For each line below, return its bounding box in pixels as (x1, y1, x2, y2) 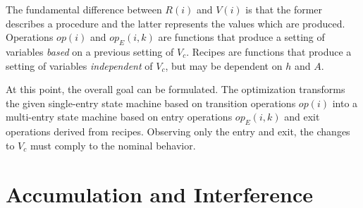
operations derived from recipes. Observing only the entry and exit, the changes (6, 124, 350, 139)
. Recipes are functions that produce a (186, 44, 352, 59)
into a (332, 95, 358, 110)
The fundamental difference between (6, 2, 162, 16)
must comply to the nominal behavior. (30, 137, 196, 152)
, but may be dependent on (165, 58, 283, 73)
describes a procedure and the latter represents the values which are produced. (6, 16, 345, 30)
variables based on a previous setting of (6, 44, 174, 59)
